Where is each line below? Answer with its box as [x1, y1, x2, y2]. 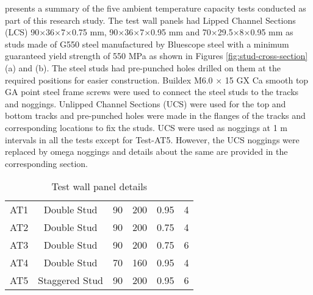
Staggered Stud [38, 273, 103, 288]
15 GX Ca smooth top [225, 73, 309, 86]
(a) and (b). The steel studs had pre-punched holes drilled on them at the [5, 61, 281, 74]
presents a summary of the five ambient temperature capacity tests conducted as [5, 2, 306, 14]
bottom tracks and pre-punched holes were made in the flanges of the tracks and [5, 109, 306, 122]
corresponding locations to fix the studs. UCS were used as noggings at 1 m [5, 121, 288, 133]
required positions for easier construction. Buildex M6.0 [5, 73, 213, 86]
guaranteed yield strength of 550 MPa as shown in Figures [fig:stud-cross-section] [5, 49, 308, 62]
